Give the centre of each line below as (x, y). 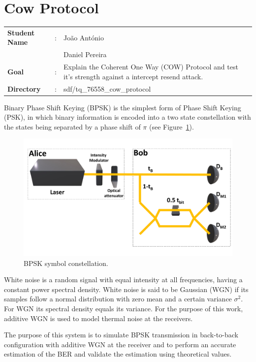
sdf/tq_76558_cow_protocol (107, 88)
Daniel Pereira (85, 54)
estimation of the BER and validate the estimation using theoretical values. (118, 354)
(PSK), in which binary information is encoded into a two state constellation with (128, 117)
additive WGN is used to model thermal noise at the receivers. (98, 318)
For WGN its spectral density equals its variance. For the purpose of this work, (124, 308)
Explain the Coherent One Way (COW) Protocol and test (151, 67)
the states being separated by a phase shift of (72, 126)
